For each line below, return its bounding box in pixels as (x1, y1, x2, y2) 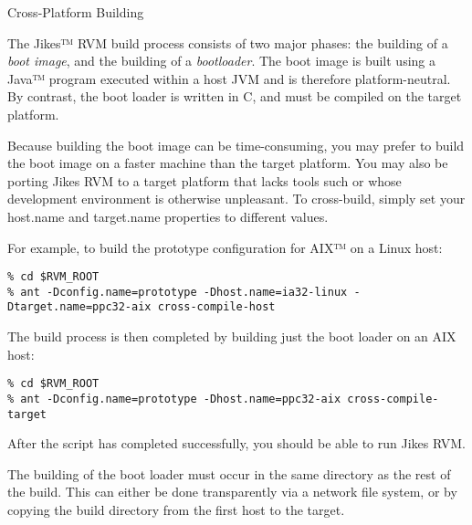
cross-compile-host (157, 300, 276, 314)
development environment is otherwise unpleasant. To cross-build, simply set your (7, 189, 466, 208)
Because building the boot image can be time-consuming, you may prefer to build (7, 135, 465, 154)
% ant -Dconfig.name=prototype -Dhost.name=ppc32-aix (7, 392, 341, 405)
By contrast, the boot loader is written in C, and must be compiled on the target (7, 87, 462, 106)
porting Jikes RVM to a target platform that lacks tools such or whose (7, 171, 402, 190)
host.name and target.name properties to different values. (7, 206, 329, 226)
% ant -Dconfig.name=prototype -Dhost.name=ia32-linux (7, 285, 348, 299)
